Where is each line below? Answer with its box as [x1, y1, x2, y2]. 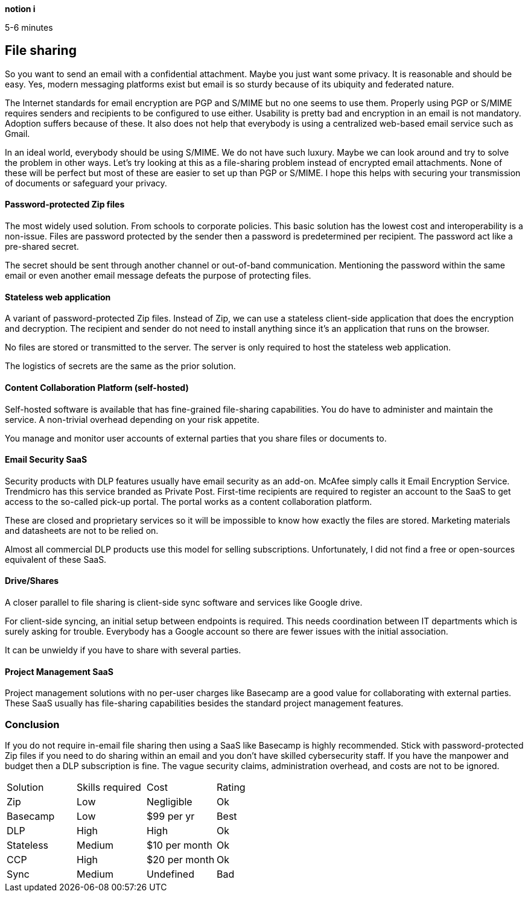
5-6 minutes [5, 22, 53, 33]
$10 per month [147, 838, 212, 851]
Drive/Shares [5, 575, 59, 586]
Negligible [147, 795, 192, 808]
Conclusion [5, 718, 60, 731]
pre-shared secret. [5, 241, 79, 252]
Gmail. [5, 128, 30, 139]
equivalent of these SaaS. [5, 554, 107, 565]
